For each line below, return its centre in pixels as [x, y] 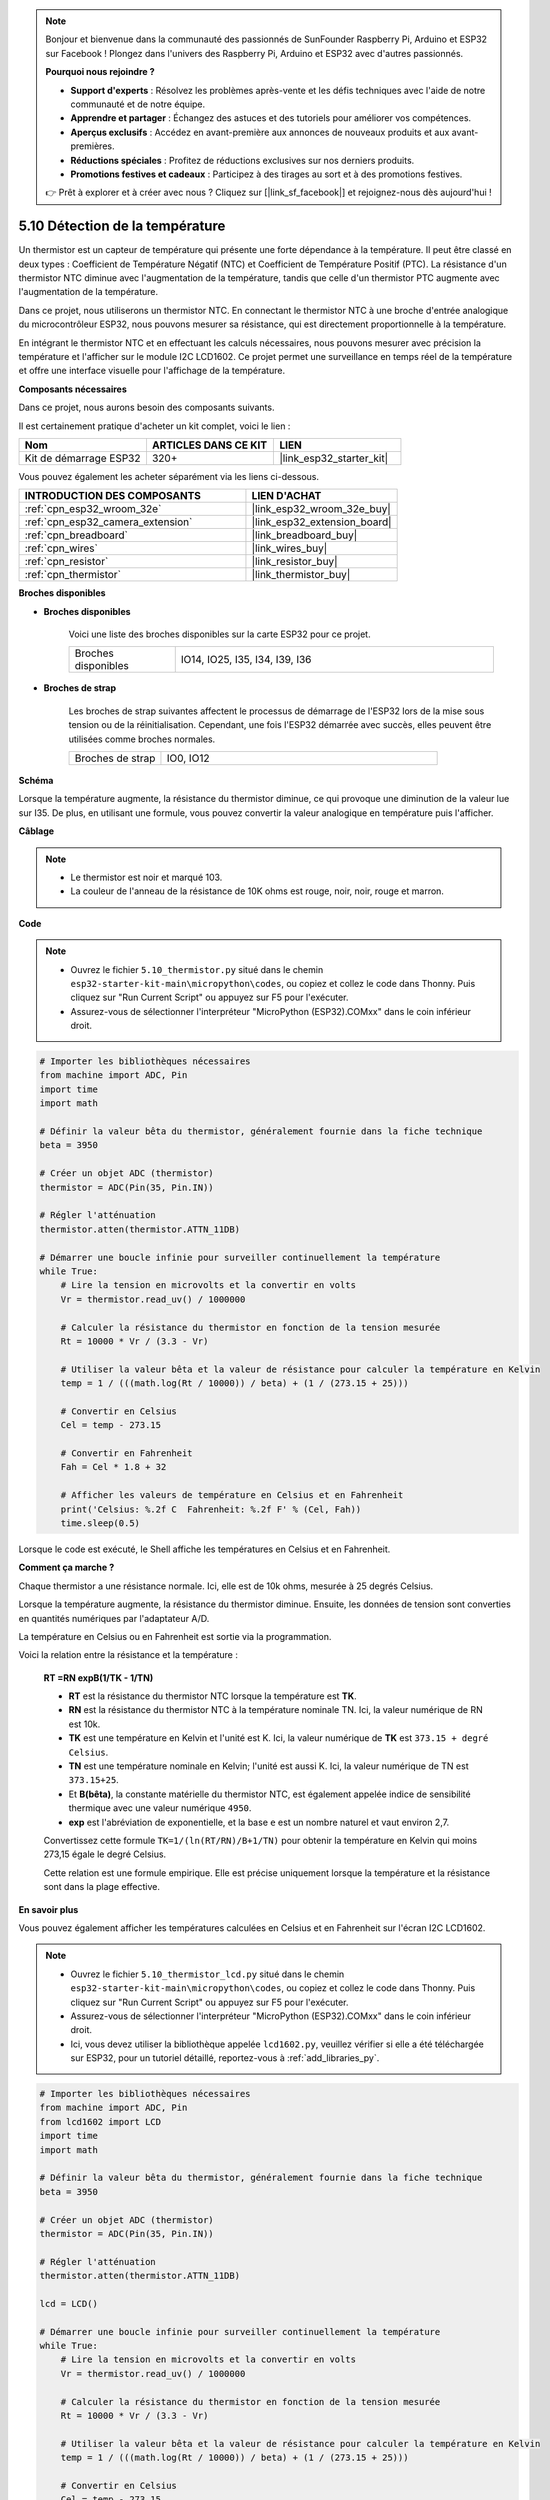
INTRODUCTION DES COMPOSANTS [113, 496]
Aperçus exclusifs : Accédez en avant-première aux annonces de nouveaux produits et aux [260, 132]
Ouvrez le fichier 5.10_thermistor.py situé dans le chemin [197, 969]
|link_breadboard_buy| [304, 535]
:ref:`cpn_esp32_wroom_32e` [93, 509]
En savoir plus [48, 1909]
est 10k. [84, 1724]
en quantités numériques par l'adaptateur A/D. [114, 1618]
